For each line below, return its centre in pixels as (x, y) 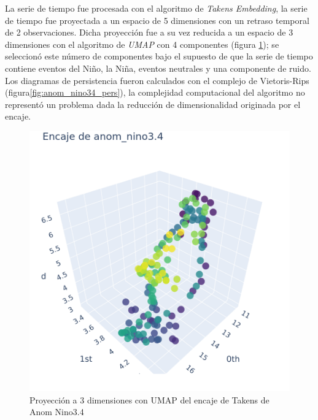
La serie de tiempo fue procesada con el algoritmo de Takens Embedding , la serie (156, 8)
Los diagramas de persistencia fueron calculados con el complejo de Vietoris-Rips (157, 80)
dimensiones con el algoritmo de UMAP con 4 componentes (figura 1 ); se (142, 44)
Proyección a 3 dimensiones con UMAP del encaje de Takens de (149, 399)
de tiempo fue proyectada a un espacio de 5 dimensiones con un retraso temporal (157, 20)
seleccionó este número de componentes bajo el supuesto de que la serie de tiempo (159, 56)
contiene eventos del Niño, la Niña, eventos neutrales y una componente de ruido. (158, 68)
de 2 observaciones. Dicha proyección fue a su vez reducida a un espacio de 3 (149, 32)
